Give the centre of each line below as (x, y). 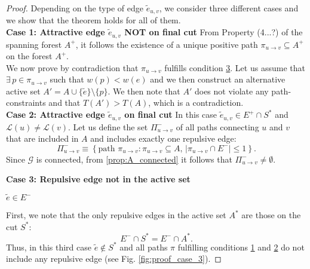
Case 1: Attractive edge (56, 32)
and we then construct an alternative (218, 79)
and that (65, 103)
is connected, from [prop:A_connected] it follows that (134, 159)
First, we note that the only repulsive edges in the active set (116, 215)
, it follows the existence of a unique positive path (167, 44)
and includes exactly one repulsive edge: (163, 138)
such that (67, 79)
